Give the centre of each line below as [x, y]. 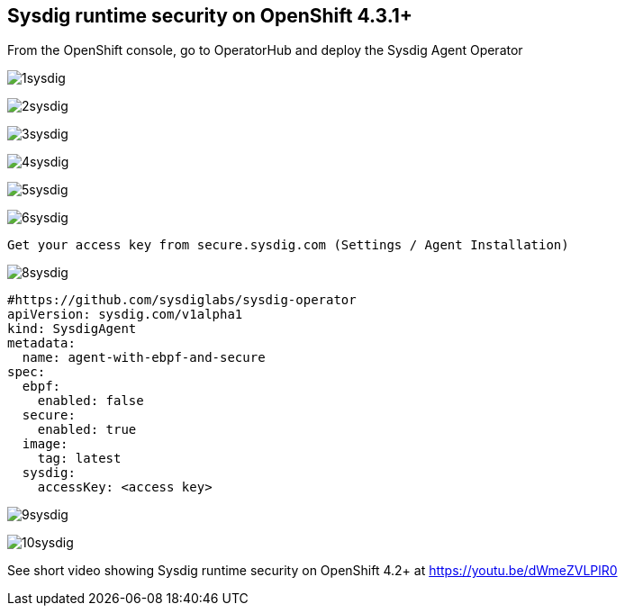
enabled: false [91, 401]
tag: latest [79, 459]
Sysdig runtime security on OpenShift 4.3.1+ [210, 16]
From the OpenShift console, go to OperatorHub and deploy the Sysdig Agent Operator [265, 50]
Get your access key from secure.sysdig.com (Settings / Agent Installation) [288, 245]
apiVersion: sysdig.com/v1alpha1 [125, 315]
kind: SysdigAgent [72, 329]
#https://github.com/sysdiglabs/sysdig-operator [182, 300]
